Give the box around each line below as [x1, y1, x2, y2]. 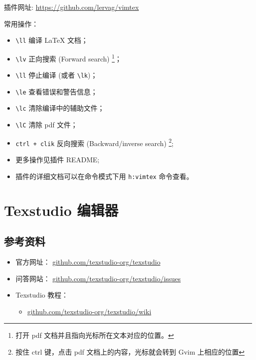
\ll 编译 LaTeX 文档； [15, 35, 88, 45]
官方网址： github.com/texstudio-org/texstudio [15, 256, 160, 267]
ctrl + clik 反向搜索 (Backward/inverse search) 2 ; [15, 136, 174, 148]
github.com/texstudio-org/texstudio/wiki [27, 306, 152, 316]
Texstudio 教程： [15, 290, 68, 300]
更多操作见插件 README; [15, 154, 99, 165]
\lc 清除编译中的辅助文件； [15, 103, 104, 113]
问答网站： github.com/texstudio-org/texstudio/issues [15, 273, 181, 283]
